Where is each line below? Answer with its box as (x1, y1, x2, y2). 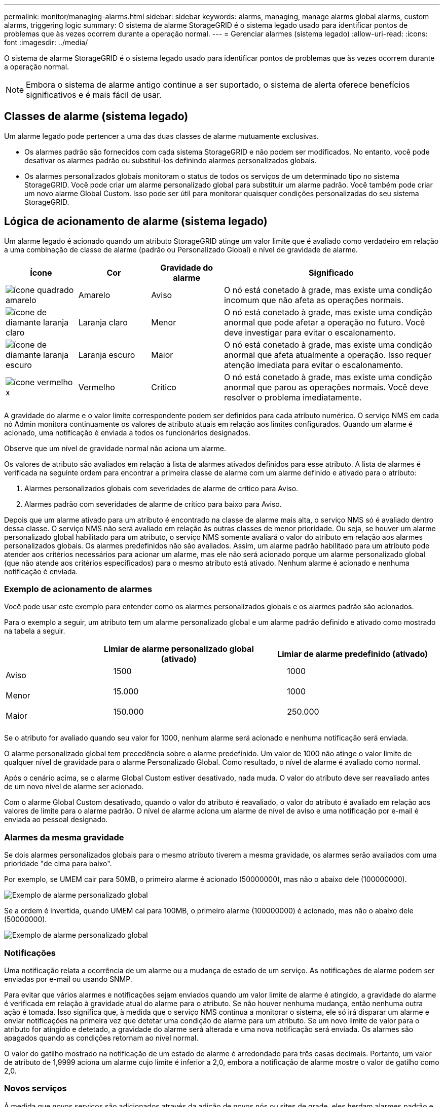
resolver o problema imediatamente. (224, 392, 362, 402)
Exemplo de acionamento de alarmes (4, 584, 153, 595)
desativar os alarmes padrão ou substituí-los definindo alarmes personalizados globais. (24, 156, 317, 165)
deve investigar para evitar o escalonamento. (224, 327, 396, 338)
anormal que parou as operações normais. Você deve (224, 382, 429, 392)
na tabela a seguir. (4, 626, 65, 636)
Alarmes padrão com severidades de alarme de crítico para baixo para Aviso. (24, 499, 282, 508)
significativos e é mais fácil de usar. (26, 90, 162, 100)
